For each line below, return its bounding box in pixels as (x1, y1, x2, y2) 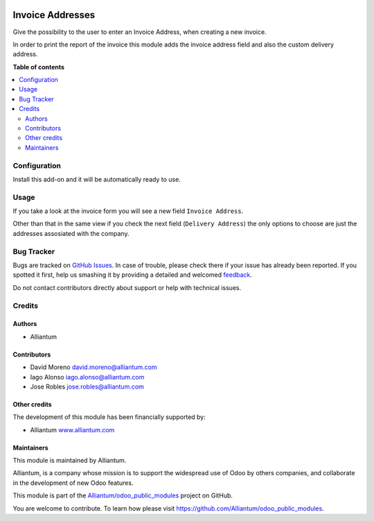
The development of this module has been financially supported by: (12, 413, 206, 421)
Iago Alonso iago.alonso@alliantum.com (30, 373, 145, 381)
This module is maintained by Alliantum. (12, 456, 127, 465)
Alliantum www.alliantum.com (30, 425, 115, 434)
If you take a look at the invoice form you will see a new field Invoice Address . (12, 207, 244, 215)
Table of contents (12, 62, 65, 71)
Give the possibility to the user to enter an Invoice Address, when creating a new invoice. (12, 28, 267, 36)
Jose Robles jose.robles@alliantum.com (30, 382, 145, 391)
